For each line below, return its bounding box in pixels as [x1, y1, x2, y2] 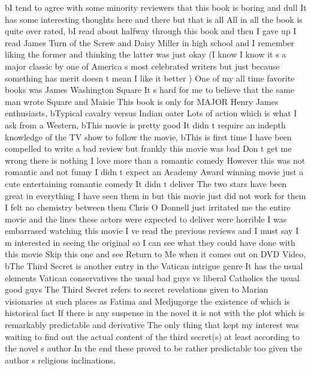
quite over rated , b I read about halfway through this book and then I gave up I [5, 25, 297, 37]
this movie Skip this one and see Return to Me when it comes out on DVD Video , [5, 248, 306, 260]
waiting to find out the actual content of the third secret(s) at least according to [5, 330, 300, 342]
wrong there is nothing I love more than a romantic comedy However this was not [5, 154, 306, 166]
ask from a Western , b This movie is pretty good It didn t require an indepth [5, 118, 286, 131]
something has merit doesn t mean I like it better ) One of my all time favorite [5, 71, 295, 84]
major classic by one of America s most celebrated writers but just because [5, 59, 280, 72]
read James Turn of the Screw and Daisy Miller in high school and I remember [5, 36, 295, 49]
